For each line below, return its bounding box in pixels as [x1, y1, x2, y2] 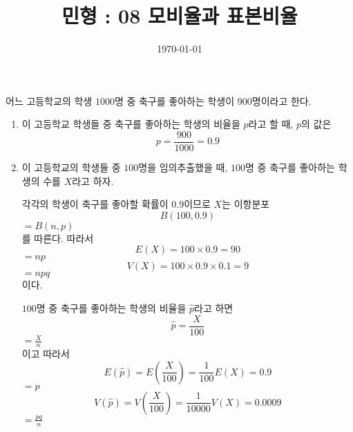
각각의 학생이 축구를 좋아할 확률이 [21, 197, 169, 211]
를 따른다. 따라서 [21, 230, 94, 245]
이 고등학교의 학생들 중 [21, 159, 121, 174]
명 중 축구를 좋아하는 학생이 [114, 93, 235, 108]
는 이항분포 [222, 197, 270, 211]
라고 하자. [72, 173, 114, 188]
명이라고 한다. [251, 93, 312, 108]
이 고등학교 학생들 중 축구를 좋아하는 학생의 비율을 [21, 117, 240, 131]
